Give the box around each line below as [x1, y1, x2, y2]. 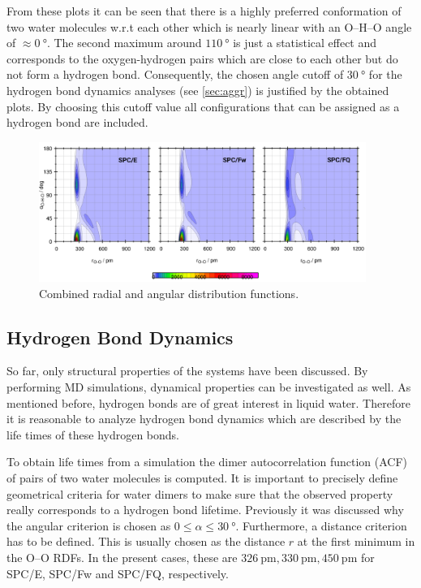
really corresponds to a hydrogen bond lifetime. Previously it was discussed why [6, 501, 404, 518]
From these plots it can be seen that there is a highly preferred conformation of [6, 2, 402, 19]
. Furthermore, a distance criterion [235, 517, 407, 534]
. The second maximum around [46, 34, 202, 51]
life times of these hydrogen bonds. [6, 426, 179, 443]
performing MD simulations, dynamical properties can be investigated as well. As [6, 378, 411, 396]
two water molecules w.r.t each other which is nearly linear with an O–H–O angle [6, 18, 412, 35]
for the [368, 66, 402, 83]
